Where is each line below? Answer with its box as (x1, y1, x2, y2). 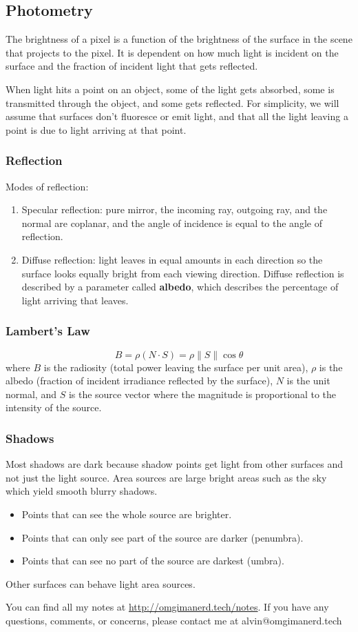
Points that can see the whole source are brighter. (21, 506, 232, 521)
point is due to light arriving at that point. (6, 122, 187, 137)
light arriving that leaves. (21, 293, 129, 307)
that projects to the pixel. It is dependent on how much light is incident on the (6, 45, 339, 59)
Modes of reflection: (6, 179, 89, 193)
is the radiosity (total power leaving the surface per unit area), (43, 359, 308, 374)
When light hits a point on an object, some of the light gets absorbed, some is (6, 81, 335, 96)
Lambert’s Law (6, 322, 90, 339)
